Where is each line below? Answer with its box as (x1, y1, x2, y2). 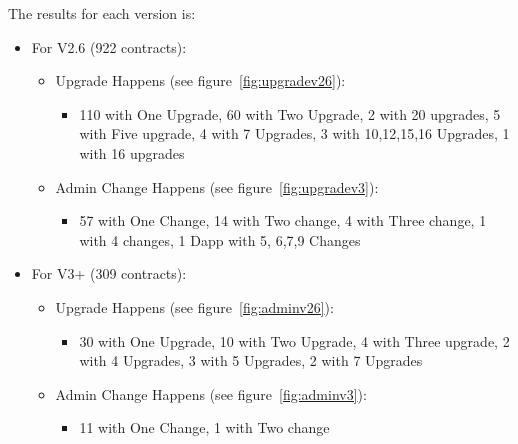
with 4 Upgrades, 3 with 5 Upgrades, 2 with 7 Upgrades (79, 350, 423, 371)
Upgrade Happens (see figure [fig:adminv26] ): (55, 296, 334, 317)
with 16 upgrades (79, 142, 185, 163)
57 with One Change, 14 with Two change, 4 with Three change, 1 (79, 210, 487, 231)
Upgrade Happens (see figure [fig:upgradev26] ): (55, 70, 346, 91)
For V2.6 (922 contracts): (31, 36, 187, 57)
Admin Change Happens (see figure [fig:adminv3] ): (55, 383, 367, 404)
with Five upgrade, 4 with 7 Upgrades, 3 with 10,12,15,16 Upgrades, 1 (79, 123, 510, 144)
